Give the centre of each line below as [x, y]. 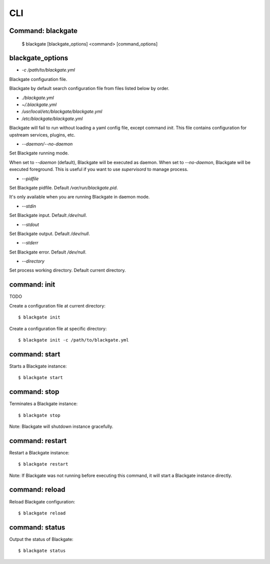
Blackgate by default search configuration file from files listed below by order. [89, 88]
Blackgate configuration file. [38, 79]
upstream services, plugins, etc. [42, 134]
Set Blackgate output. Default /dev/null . [49, 233]
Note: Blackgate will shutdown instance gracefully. [61, 426]
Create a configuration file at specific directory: [58, 328]
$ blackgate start [41, 378]
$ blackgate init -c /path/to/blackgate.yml [74, 340]
